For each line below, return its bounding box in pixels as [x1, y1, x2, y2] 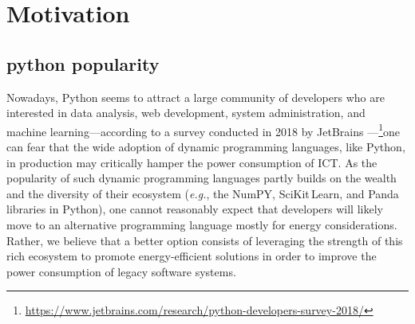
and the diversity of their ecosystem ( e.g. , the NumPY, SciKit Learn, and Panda [6, 185, 399, 201]
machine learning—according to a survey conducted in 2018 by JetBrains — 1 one [6, 120, 401, 139]
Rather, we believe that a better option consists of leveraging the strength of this [6, 232, 403, 248]
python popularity [6, 51, 160, 76]
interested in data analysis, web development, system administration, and [6, 104, 366, 121]
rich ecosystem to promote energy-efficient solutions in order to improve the [6, 248, 377, 264]
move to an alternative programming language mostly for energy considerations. [6, 216, 397, 232]
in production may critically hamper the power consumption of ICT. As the [6, 154, 377, 170]
